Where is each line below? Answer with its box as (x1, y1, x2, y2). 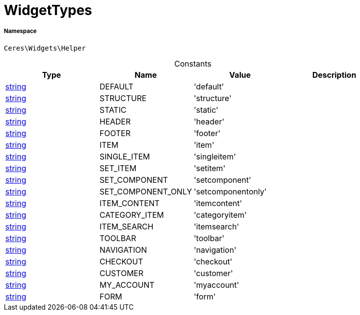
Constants (174, 58, 212, 69)
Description (312, 70, 357, 80)
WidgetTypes (4, 2, 92, 18)
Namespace (4, 28, 37, 35)
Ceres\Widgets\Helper (4, 44, 86, 52)
